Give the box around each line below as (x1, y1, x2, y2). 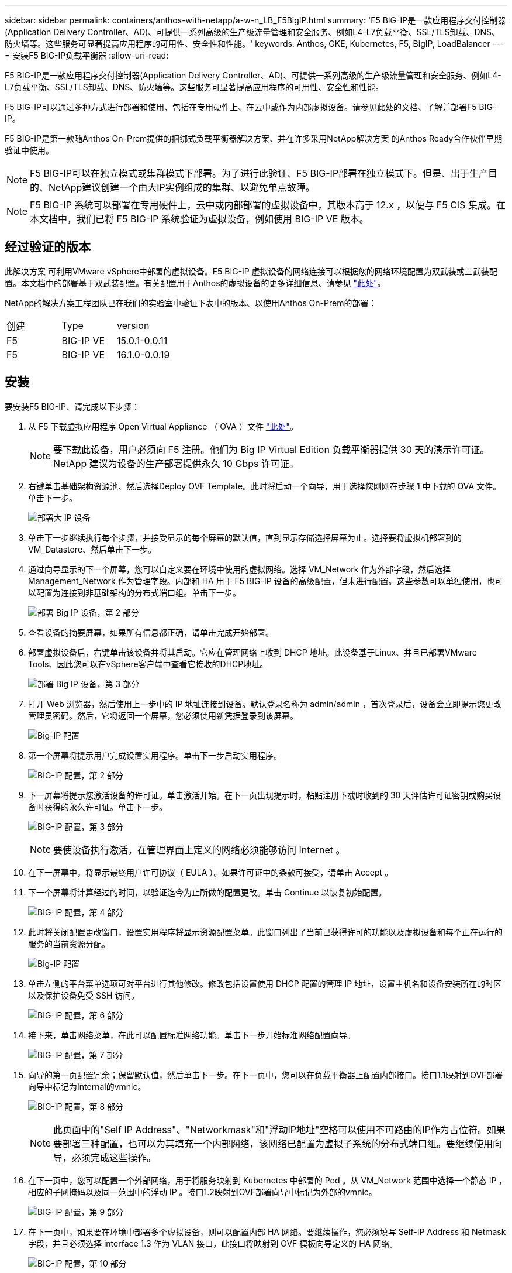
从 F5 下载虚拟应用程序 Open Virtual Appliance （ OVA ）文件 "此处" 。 (28, 421, 298, 431)
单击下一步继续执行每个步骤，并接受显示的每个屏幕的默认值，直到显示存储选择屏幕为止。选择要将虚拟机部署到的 (28, 532, 462, 543)
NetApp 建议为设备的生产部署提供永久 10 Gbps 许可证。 (53, 457, 299, 469)
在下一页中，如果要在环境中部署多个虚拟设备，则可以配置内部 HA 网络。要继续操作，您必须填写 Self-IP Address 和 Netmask (28, 1226, 506, 1237)
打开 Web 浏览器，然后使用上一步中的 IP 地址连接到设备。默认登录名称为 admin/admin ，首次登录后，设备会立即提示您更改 (28, 698, 501, 709)
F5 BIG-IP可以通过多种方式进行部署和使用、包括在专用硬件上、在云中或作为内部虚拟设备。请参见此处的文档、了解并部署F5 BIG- (5, 102, 497, 112)
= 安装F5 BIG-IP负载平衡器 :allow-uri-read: (5, 50, 169, 60)
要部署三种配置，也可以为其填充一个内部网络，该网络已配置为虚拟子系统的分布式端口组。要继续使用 (53, 1137, 493, 1150)
